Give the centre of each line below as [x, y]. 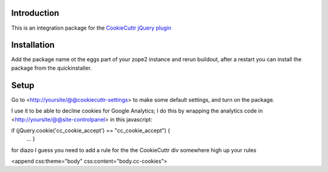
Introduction [35, 13]
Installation [33, 45]
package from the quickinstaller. [52, 68]
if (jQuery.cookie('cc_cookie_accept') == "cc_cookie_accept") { [91, 130]
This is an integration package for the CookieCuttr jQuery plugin [91, 28]
